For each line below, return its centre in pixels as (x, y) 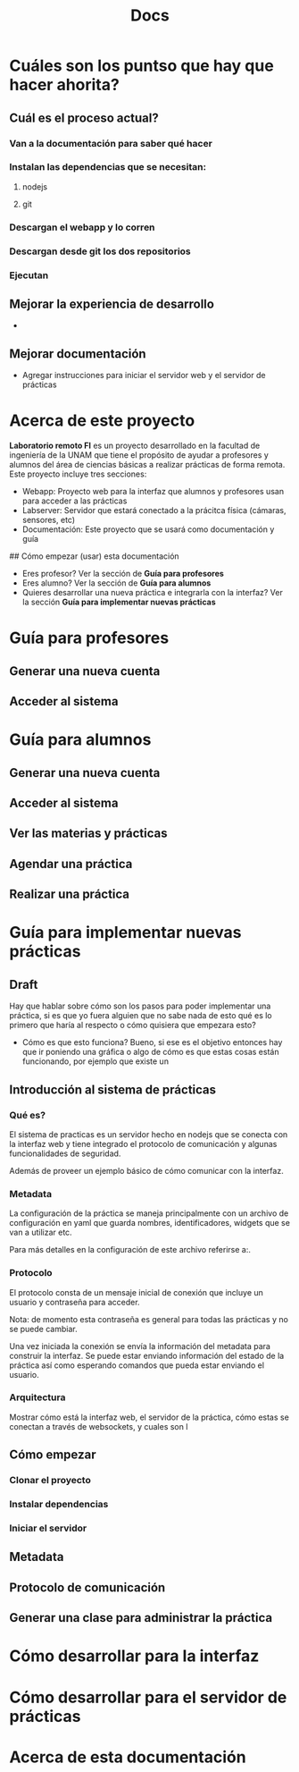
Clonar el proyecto (50, 1481)
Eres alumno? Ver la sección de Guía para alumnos (116, 583)
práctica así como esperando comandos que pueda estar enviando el (137, 1365)
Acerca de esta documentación (128, 1757)
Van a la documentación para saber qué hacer (111, 143)
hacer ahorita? (65, 85)
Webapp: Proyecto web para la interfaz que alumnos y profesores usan (153, 492)
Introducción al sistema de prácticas (113, 1089)
